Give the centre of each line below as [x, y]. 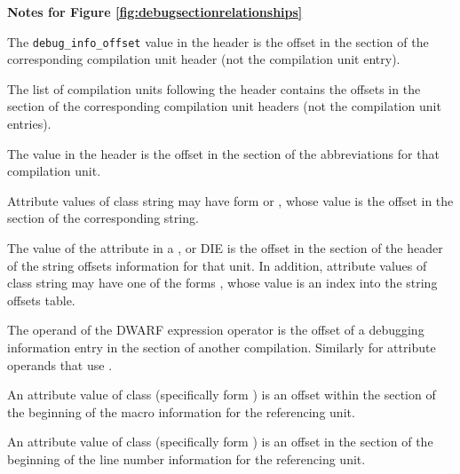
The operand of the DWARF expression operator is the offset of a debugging [216, 330]
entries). [29, 124]
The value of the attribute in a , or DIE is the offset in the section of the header [225, 248]
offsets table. [41, 300]
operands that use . [60, 364]
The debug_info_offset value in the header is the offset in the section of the [218, 41]
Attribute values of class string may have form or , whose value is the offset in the [230, 200]
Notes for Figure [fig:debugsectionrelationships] [155, 12]
